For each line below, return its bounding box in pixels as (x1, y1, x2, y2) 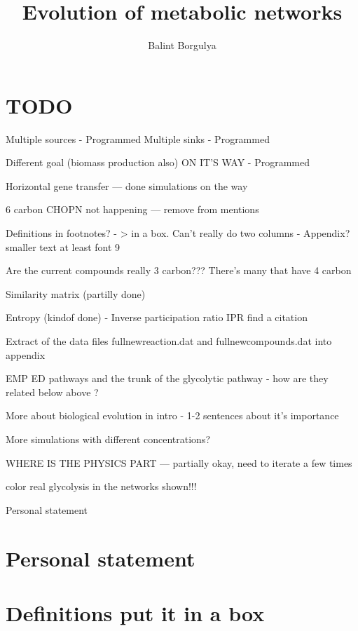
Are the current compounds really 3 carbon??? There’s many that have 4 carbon (6, 263, 352, 278)
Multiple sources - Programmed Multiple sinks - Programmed (6, 131, 270, 146)
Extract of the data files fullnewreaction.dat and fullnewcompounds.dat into (6, 334, 332, 348)
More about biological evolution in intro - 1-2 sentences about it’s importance (6, 408, 339, 423)
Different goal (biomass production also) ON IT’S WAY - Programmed (6, 155, 310, 170)
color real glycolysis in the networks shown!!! (6, 479, 197, 494)
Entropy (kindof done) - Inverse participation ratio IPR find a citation (6, 310, 308, 325)
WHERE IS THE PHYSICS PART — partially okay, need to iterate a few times (6, 455, 352, 470)
